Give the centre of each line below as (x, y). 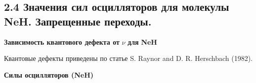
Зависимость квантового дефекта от (62, 41)
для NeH (142, 41)
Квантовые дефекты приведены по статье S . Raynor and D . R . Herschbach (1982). (128, 58)
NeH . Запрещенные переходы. (78, 21)
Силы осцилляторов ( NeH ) (49, 74)
